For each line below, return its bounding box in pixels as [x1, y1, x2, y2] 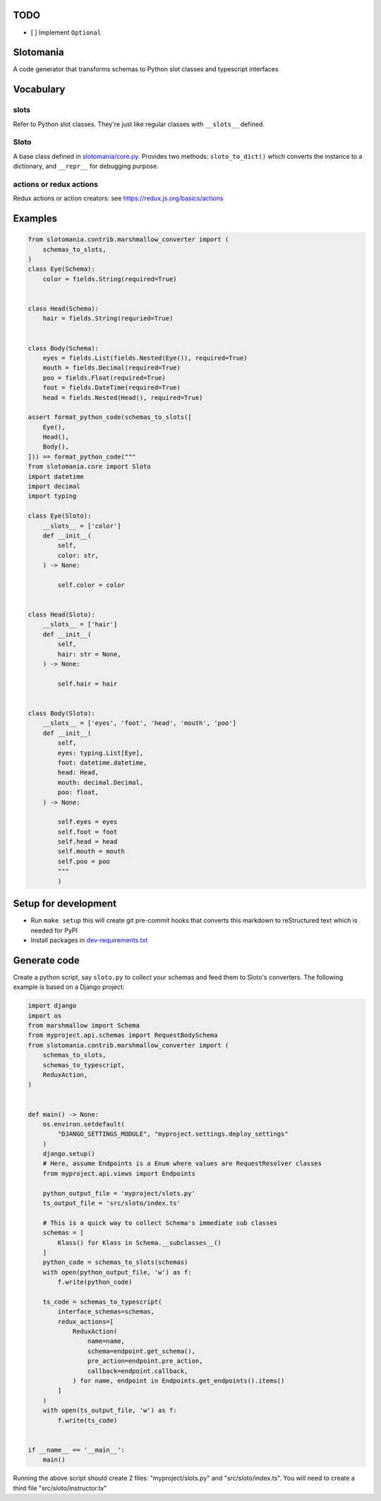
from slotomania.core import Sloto [28, 463, 151, 470]
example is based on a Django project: [13, 983, 125, 991]
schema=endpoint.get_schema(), [87, 1347, 195, 1355]
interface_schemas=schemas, [57, 1308, 155, 1315]
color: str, [57, 551, 99, 559]
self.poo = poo [57, 857, 111, 865]
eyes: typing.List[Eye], [57, 748, 144, 757]
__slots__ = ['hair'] [42, 621, 118, 628]
